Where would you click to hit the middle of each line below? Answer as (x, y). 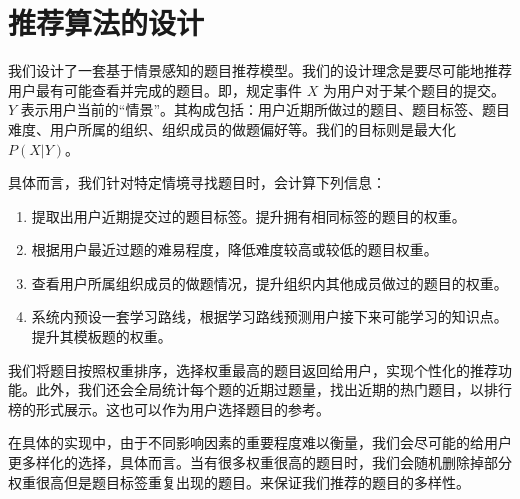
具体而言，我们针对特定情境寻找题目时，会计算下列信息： (197, 182)
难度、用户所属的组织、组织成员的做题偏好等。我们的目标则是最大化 (232, 128)
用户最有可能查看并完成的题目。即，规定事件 (155, 89)
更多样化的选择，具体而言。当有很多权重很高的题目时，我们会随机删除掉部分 (260, 462)
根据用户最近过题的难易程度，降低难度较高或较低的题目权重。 (234, 249)
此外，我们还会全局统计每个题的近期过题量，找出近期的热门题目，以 (259, 389)
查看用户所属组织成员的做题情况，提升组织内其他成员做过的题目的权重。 (269, 282)
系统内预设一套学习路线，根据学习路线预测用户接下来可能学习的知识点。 (269, 316)
